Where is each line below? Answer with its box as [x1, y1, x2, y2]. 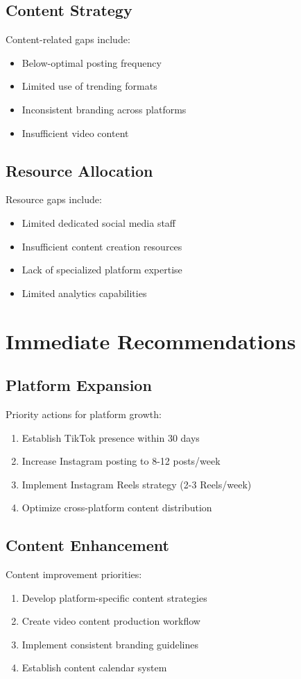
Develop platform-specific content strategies [21, 590, 207, 605]
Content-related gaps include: [6, 32, 130, 47]
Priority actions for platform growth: [6, 406, 162, 421]
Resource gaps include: [6, 192, 102, 207]
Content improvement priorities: [6, 567, 142, 582]
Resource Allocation [6, 159, 153, 181]
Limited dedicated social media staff [21, 215, 176, 230]
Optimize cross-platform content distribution [21, 500, 212, 515]
